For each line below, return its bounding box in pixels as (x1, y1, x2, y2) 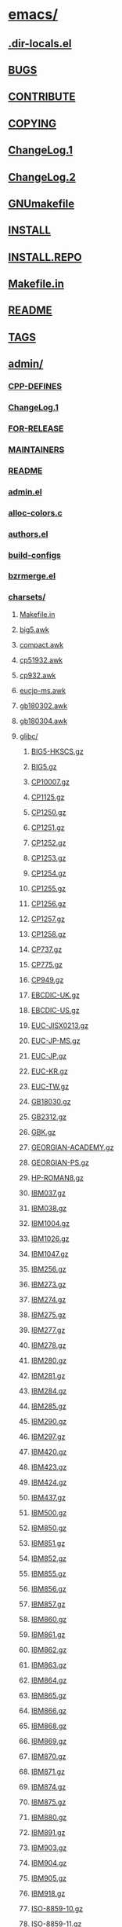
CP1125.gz (30, 792, 65, 802)
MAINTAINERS (8, 444, 65, 455)
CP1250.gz (30, 807, 66, 817)
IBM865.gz (30, 1690, 66, 1700)
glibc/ (19, 731, 38, 740)
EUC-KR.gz (30, 1066, 68, 1076)
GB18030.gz (30, 1096, 71, 1106)
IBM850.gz (30, 1523, 66, 1532)
